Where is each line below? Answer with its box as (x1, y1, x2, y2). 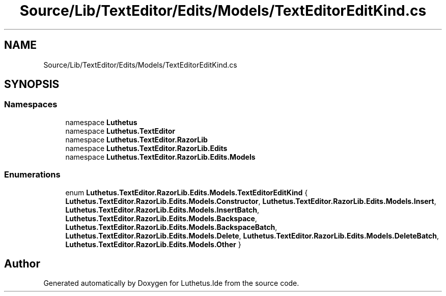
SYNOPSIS (4, 78, 60, 91)
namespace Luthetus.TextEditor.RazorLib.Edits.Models (65, 152, 256, 161)
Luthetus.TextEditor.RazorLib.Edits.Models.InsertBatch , (65, 205, 259, 214)
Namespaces (4, 99, 58, 110)
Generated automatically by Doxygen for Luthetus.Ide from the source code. (43, 279, 299, 288)
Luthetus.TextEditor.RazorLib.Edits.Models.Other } (65, 240, 241, 249)
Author (4, 257, 40, 270)
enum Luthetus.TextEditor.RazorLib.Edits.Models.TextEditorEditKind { (65, 188, 308, 197)
